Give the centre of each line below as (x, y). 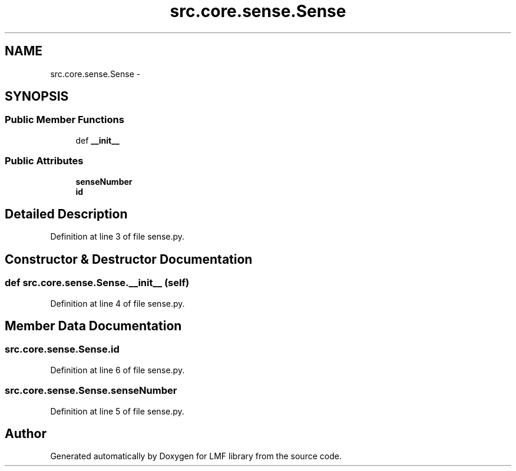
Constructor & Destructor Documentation (129, 259)
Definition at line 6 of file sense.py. (118, 370)
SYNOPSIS (37, 97)
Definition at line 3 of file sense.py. (118, 237)
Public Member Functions (64, 120)
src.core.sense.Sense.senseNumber (91, 391)
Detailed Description (66, 214)
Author (26, 434)
